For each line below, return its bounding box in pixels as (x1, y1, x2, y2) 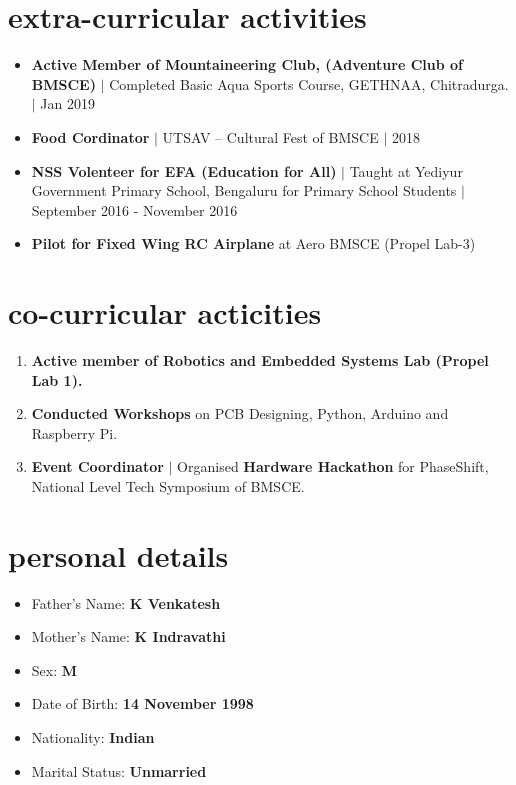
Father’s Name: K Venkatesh (31, 592, 221, 613)
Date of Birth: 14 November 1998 (31, 693, 254, 714)
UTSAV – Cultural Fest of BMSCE (162, 126, 379, 147)
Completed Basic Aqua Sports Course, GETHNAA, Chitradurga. (109, 73, 509, 94)
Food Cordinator (31, 126, 150, 147)
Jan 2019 (40, 93, 96, 114)
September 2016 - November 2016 (31, 199, 238, 220)
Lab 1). (31, 369, 83, 390)
